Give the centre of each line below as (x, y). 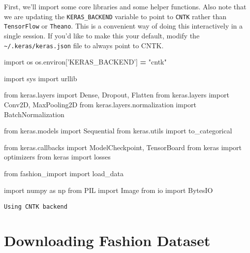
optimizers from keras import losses (57, 157)
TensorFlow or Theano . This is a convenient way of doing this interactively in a (124, 26)
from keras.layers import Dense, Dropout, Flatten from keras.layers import (117, 95)
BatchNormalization (34, 114)
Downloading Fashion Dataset (107, 240)
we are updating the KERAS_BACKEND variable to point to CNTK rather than (115, 16)
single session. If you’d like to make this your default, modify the (102, 35)
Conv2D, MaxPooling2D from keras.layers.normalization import (100, 104)
